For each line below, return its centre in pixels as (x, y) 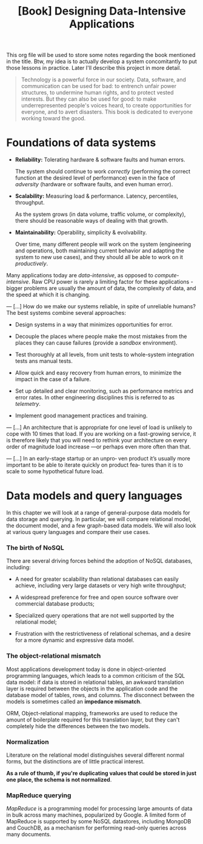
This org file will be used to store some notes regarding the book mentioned (101, 55)
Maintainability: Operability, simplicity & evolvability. (81, 232)
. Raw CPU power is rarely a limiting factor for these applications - (111, 282)
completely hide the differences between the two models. (78, 726)
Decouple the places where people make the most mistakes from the (101, 336)
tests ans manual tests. (44, 361)
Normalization (28, 741)
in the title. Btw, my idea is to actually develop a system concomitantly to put (101, 61)
